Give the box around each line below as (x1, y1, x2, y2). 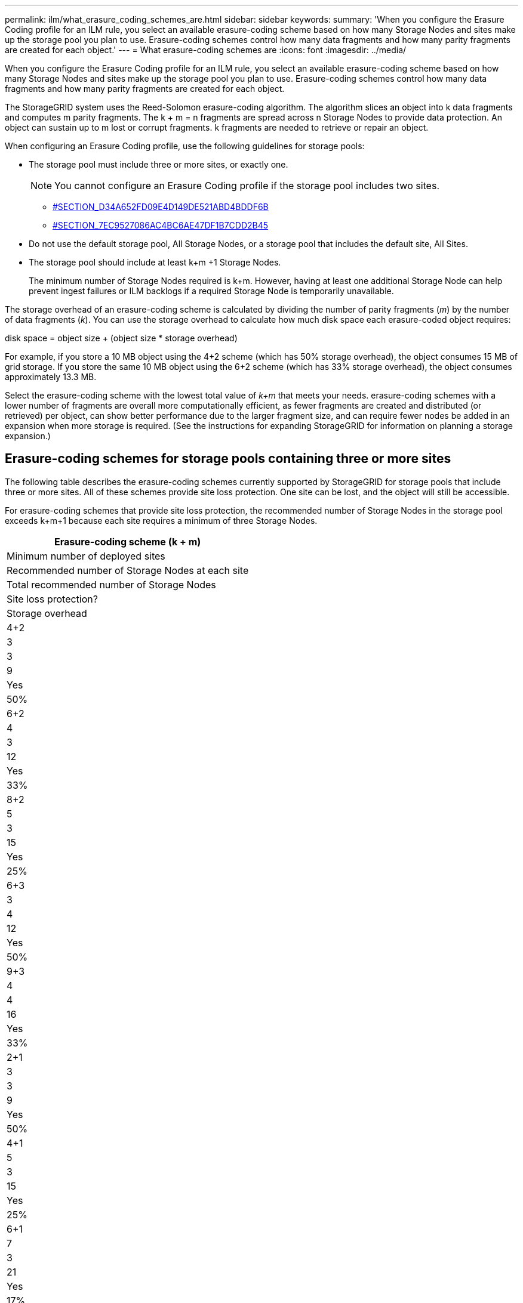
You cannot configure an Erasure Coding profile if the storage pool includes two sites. (54, 180, 439, 192)
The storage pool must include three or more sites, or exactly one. (29, 159, 288, 169)
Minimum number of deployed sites (7, 549, 165, 562)
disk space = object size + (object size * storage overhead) (5, 333, 238, 343)
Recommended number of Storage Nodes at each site (7, 564, 249, 576)
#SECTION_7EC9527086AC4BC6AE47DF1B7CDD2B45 (53, 220, 269, 230)
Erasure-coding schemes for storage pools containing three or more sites (5, 451, 451, 467)
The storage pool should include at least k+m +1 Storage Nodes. (29, 257, 281, 267)
